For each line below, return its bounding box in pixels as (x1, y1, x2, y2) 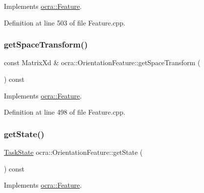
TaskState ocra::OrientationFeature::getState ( (4, 147, 143, 157)
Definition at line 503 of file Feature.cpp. (4, 17, 125, 27)
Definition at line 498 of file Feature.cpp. (4, 107, 125, 117)
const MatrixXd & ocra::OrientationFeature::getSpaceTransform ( (4, 57, 201, 68)
